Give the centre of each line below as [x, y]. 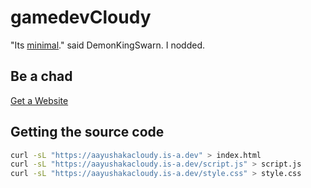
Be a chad [41, 76]
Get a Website [39, 100]
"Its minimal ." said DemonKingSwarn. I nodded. [107, 45]
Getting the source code [87, 132]
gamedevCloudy [81, 17]
